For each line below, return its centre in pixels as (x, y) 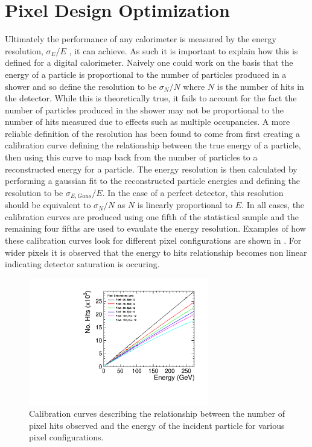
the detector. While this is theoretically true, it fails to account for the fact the (151, 98)
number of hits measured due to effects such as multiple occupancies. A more (148, 122)
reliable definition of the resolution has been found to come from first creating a (152, 133)
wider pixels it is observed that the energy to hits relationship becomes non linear (156, 252)
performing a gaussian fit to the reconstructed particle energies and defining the (153, 181)
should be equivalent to (48, 205)
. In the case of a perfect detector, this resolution (193, 192)
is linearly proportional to (185, 205)
